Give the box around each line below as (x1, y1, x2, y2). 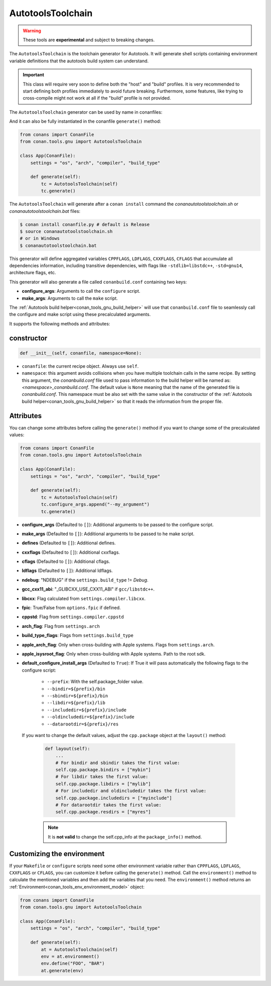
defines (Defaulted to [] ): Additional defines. (22, 540, 116, 546)
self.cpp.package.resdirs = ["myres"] (55, 809, 151, 815)
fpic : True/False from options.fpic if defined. (22, 605, 121, 611)
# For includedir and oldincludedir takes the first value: (55, 788, 207, 794)
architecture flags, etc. (9, 270, 56, 276)
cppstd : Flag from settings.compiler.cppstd (22, 614, 124, 620)
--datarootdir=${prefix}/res (47, 721, 119, 727)
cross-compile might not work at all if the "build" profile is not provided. (23, 95, 171, 101)
